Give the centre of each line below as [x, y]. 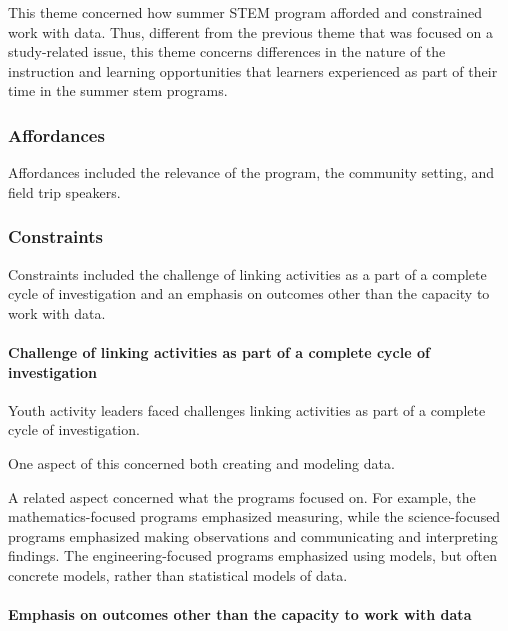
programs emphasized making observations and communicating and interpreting [253, 535]
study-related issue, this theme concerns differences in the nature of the [227, 51]
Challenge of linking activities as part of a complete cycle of [219, 351]
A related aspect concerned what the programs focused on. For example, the [242, 496]
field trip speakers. [64, 191]
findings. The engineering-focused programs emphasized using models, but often [253, 555]
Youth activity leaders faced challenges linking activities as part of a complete [247, 409]
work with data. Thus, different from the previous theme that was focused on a [251, 31]
